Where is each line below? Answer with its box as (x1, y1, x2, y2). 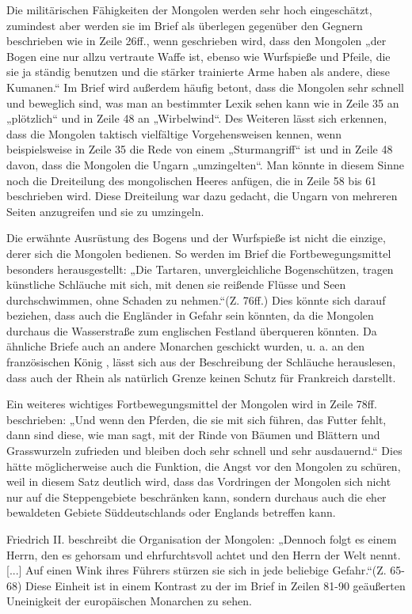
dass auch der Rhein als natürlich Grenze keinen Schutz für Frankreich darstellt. (6, 369, 396, 385)
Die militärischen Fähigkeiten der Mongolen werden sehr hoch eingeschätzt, (6, 2, 372, 17)
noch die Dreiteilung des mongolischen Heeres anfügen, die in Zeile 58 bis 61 (6, 172, 377, 188)
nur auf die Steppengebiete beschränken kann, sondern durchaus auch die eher (6, 488, 387, 505)
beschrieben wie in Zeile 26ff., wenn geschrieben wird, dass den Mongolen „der (6, 32, 387, 49)
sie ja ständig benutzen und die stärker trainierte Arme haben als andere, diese (6, 63, 391, 80)
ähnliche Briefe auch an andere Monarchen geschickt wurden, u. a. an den (6, 338, 364, 354)
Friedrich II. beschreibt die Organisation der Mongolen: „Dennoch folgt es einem (6, 531, 397, 547)
